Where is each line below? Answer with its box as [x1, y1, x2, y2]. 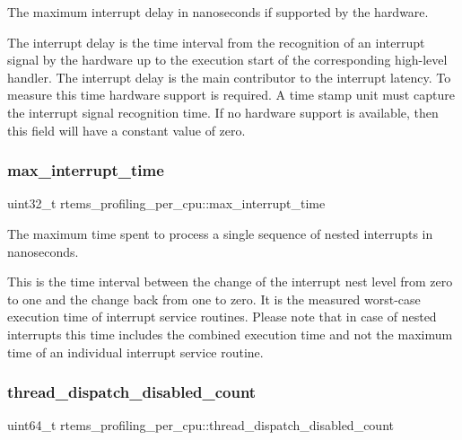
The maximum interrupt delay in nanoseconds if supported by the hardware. [7, 3, 429, 21]
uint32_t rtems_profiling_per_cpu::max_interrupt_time [7, 194, 326, 213]
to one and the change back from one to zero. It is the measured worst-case [7, 289, 421, 308]
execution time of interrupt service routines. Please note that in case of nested [7, 307, 437, 326]
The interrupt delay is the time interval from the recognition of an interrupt [7, 32, 425, 51]
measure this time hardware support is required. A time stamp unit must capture [7, 85, 455, 104]
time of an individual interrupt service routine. [7, 342, 264, 361]
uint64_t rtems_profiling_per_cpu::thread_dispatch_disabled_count [7, 416, 394, 435]
